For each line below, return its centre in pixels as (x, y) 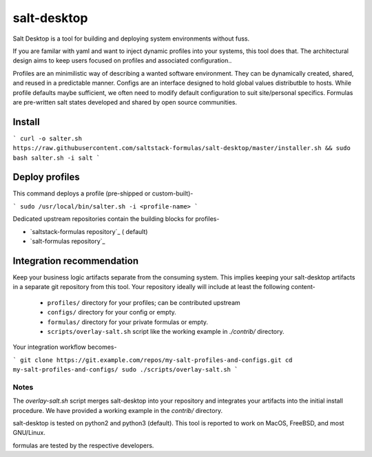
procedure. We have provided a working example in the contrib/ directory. (118, 410)
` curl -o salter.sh (48, 138)
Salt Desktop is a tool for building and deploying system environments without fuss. (131, 39)
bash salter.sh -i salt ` (56, 158)
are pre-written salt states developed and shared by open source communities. (125, 102)
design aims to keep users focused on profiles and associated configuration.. (122, 61)
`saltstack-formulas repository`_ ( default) (89, 231)
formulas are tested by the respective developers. (83, 445)
